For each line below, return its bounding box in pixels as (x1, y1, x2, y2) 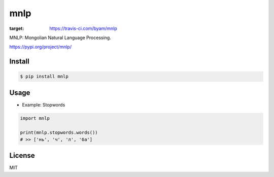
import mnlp (20, 115, 50, 121)
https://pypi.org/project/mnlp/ (9, 44, 72, 50)
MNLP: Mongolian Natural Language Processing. (9, 34, 111, 41)
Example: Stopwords (22, 101, 65, 108)
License (9, 151, 35, 160)
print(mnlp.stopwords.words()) (20, 129, 98, 135)
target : (9, 25, 24, 31)
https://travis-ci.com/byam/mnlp (49, 25, 118, 31)
